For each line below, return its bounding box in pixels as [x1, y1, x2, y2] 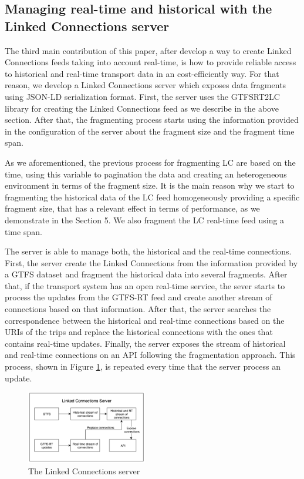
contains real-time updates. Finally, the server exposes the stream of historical [5, 337, 286, 349]
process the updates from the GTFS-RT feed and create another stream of [5, 291, 272, 303]
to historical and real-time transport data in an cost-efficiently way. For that [5, 67, 279, 79]
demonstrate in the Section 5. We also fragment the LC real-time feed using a [5, 213, 285, 226]
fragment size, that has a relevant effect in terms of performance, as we [5, 202, 260, 215]
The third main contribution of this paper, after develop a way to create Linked [5, 44, 292, 56]
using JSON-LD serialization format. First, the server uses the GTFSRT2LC [5, 90, 280, 102]
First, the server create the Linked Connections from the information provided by [5, 256, 298, 269]
